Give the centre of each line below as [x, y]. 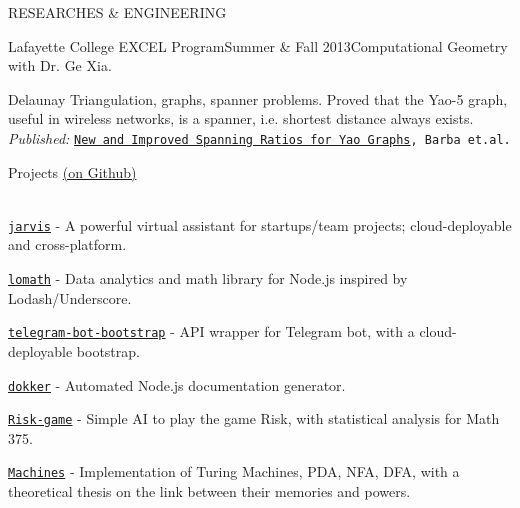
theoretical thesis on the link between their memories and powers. [209, 491]
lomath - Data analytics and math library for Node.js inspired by [208, 278]
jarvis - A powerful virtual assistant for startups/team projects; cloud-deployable [260, 224]
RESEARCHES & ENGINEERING [117, 12]
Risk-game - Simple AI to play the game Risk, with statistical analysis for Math [254, 418]
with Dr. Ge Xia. [60, 65]
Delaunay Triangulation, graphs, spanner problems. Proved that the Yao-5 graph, [258, 98]
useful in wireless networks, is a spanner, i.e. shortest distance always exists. [241, 118]
